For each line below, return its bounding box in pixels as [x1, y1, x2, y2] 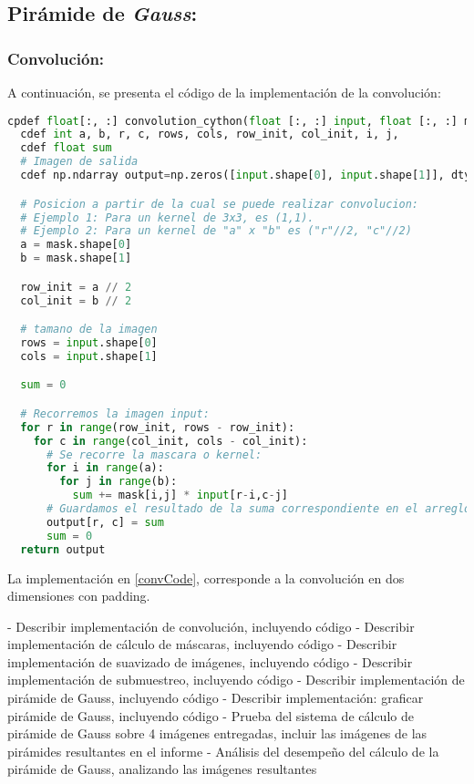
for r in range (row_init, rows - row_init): [20, 420, 295, 434]
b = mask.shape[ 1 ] [20, 252, 132, 265]
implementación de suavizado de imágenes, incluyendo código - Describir [7, 652, 413, 671]
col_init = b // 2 [20, 294, 132, 307]
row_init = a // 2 [20, 280, 132, 294]
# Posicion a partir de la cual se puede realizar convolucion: [20, 197, 419, 211]
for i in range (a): [46, 461, 164, 475]
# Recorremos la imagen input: [20, 407, 210, 420]
